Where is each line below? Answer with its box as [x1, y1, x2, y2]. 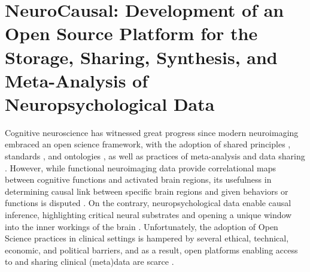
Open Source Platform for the [5, 21, 258, 46]
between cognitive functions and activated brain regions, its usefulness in [5, 173, 272, 186]
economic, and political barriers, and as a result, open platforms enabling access [5, 243, 298, 256]
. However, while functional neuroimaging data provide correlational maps [5, 161, 276, 174]
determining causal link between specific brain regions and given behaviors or [5, 185, 288, 197]
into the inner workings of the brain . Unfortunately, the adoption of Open [5, 220, 278, 232]
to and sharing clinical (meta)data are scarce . [5, 255, 174, 268]
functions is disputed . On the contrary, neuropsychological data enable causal [5, 197, 291, 209]
